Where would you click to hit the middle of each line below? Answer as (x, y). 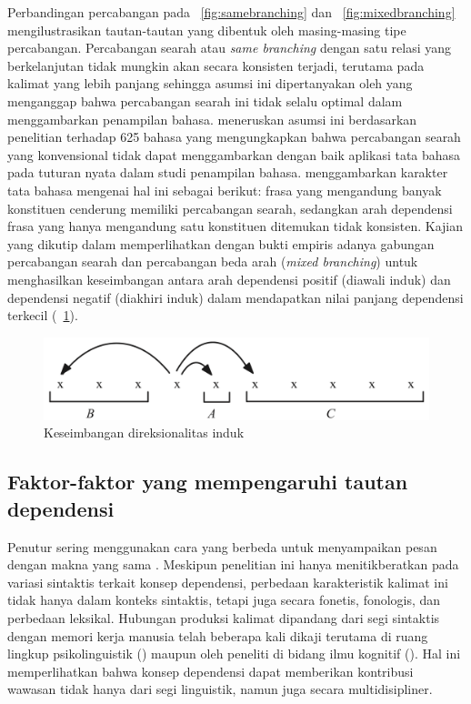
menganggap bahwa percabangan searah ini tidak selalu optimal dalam (205, 101)
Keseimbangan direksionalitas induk (144, 432)
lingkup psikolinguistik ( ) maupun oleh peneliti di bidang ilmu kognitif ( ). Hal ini (234, 654)
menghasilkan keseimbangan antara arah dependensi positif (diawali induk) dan (229, 279)
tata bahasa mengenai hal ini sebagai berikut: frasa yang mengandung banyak (225, 190)
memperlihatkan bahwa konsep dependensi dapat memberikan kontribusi (210, 671)
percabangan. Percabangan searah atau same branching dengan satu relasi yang (230, 48)
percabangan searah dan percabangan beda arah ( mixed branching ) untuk (213, 261)
